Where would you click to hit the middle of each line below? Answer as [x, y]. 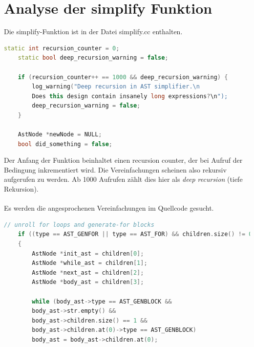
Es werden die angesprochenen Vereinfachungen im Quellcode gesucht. [109, 208]
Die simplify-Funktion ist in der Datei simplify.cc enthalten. [93, 32]
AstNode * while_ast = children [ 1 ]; [90, 263]
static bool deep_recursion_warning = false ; [93, 58]
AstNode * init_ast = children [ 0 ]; [88, 253]
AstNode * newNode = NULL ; [60, 135]
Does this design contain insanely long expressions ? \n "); [130, 96]
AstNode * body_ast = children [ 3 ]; [88, 282]
